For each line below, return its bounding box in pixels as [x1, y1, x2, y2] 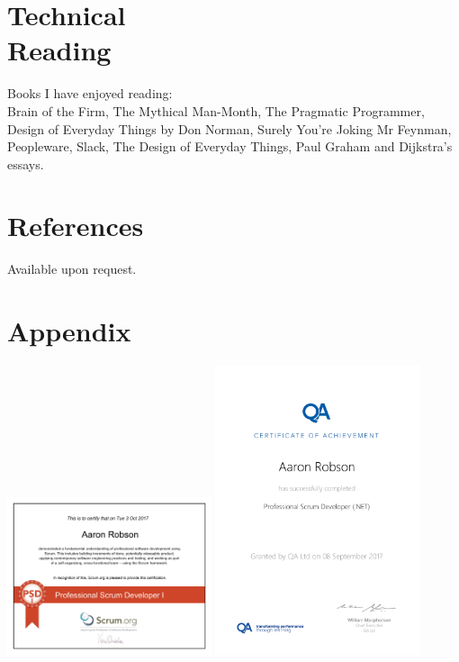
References [7, 207, 144, 244]
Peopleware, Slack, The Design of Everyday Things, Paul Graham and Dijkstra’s [7, 137, 453, 156]
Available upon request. [7, 259, 137, 278]
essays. [7, 154, 44, 173]
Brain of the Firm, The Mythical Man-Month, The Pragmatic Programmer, [7, 101, 425, 120]
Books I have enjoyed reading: [7, 84, 173, 103]
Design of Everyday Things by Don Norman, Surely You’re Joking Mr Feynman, [7, 119, 452, 138]
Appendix [7, 313, 131, 349]
